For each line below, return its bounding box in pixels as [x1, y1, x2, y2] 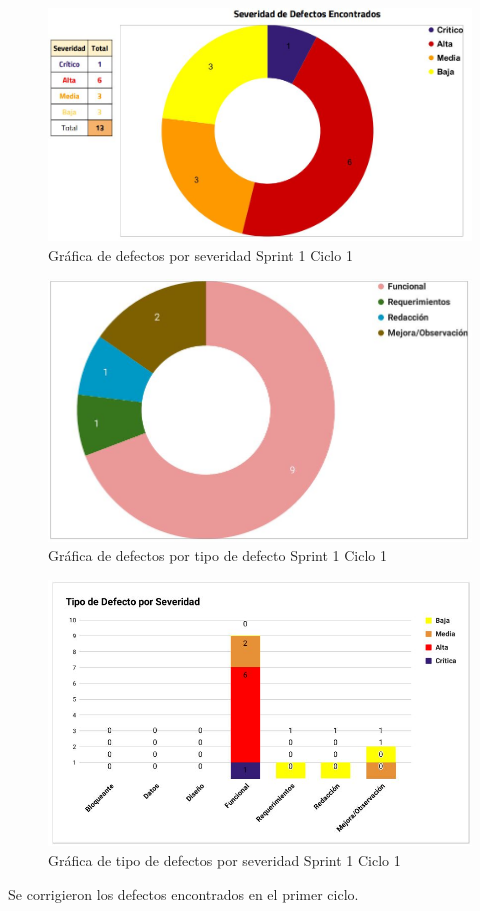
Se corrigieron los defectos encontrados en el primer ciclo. [8, 883, 359, 904]
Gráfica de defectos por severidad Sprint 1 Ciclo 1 [48, 244, 353, 265]
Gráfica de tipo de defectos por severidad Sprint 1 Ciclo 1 [48, 849, 401, 870]
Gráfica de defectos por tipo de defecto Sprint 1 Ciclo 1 [48, 545, 388, 566]
